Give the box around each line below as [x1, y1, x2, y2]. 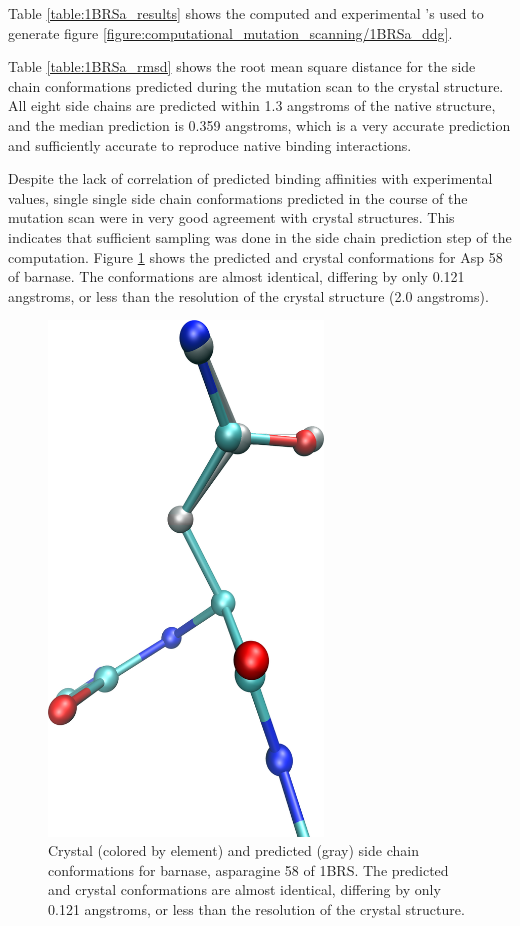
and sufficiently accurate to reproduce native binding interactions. [8, 134, 412, 155]
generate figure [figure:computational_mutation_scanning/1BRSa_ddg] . [8, 22, 453, 43]
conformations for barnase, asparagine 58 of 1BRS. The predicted [48, 859, 449, 880]
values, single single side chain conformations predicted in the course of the [8, 187, 468, 208]
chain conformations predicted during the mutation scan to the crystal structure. [8, 75, 504, 96]
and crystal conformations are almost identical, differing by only [48, 879, 441, 900]
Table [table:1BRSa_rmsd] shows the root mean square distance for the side [8, 56, 476, 77]
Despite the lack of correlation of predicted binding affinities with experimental [8, 168, 493, 189]
